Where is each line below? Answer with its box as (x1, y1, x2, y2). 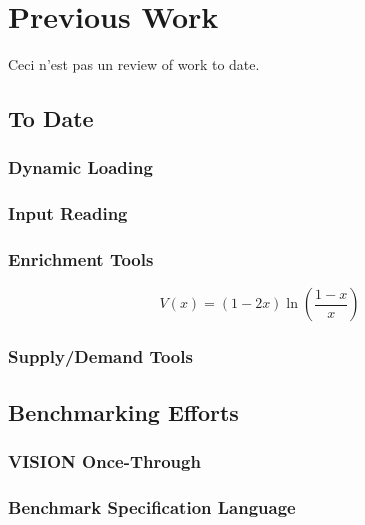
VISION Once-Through (8, 448, 201, 473)
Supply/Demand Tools (8, 344, 193, 369)
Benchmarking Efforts (8, 396, 239, 427)
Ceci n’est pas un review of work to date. (8, 54, 260, 75)
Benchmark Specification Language (8, 494, 296, 519)
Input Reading (8, 201, 128, 226)
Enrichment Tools (8, 247, 154, 272)
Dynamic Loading (8, 155, 153, 180)
